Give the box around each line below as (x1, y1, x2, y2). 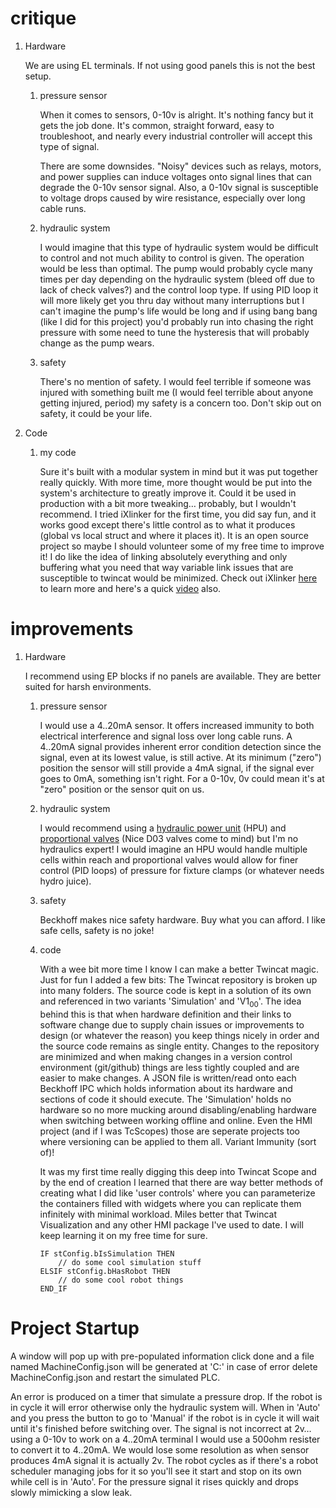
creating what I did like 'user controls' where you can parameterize (39, 1187, 316, 1199)
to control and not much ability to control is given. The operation (39, 252, 305, 264)
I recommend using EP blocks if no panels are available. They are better (24, 670, 322, 682)
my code (39, 446, 77, 458)
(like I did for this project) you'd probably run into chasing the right (39, 315, 314, 327)
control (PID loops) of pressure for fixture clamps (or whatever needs (39, 864, 325, 876)
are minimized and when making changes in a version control (39, 1050, 293, 1062)
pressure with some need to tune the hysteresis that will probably (39, 326, 310, 338)
